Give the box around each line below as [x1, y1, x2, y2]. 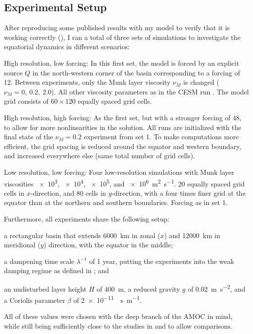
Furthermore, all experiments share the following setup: [4, 213, 170, 223]
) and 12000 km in [164, 230, 220, 240]
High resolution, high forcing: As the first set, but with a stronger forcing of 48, [4, 112, 242, 122]
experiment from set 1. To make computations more [83, 131, 239, 142]
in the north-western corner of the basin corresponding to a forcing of [32, 67, 240, 77]
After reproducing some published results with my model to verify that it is [4, 22, 230, 33]
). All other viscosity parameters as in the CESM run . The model [51, 86, 249, 96]
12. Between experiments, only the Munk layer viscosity [4, 77, 171, 87]
